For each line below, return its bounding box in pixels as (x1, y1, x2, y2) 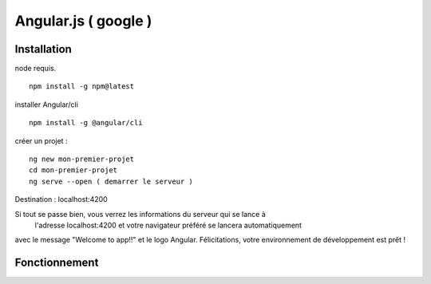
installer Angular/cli (14, 100, 79, 109)
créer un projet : (14, 136, 68, 145)
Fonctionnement (14, 256, 99, 270)
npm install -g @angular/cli (29, 118, 143, 128)
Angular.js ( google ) (14, 12, 152, 30)
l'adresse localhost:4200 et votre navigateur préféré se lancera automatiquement (34, 220, 302, 230)
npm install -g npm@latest (29, 82, 135, 91)
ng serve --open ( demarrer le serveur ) (29, 176, 193, 186)
